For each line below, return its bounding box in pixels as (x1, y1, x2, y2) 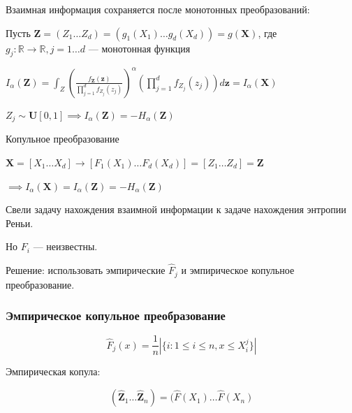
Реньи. (6, 215, 34, 230)
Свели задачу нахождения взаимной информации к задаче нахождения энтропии (6, 202, 346, 217)
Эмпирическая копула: (6, 364, 101, 379)
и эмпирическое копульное (181, 263, 295, 277)
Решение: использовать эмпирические (6, 263, 166, 277)
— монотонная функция (88, 41, 191, 55)
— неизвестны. (33, 239, 98, 254)
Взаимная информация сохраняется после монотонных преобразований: (6, 2, 310, 16)
